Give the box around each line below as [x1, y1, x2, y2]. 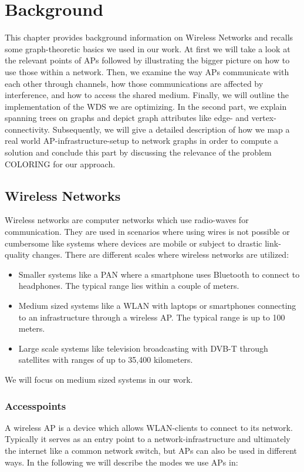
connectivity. [5, 123, 50, 135]
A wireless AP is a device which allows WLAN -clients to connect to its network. [5, 421, 293, 433]
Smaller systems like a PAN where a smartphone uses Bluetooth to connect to [18, 268, 300, 280]
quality [5, 248, 30, 261]
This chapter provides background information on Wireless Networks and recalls [5, 31, 293, 43]
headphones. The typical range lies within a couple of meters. [18, 279, 239, 292]
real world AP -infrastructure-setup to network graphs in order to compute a [5, 134, 278, 147]
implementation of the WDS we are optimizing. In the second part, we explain [5, 100, 287, 112]
